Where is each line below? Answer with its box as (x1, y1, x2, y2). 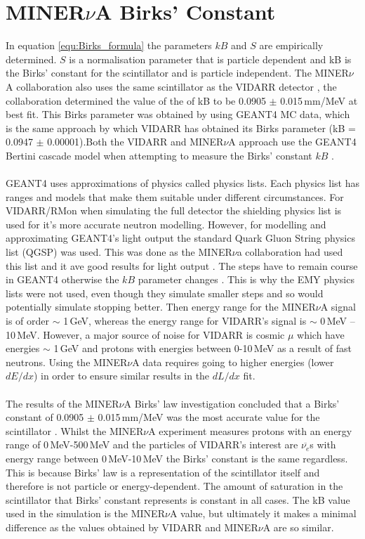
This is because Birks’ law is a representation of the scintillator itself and (6, 465, 320, 479)
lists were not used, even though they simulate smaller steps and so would (6, 285, 324, 300)
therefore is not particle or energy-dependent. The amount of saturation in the (6, 479, 343, 493)
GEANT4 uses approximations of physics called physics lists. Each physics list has (6, 176, 359, 190)
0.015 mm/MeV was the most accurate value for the (98, 410, 320, 424)
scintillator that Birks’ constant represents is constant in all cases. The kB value (6, 492, 350, 507)
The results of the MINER (6, 396, 119, 410)
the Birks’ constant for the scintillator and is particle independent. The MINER (6, 65, 349, 80)
